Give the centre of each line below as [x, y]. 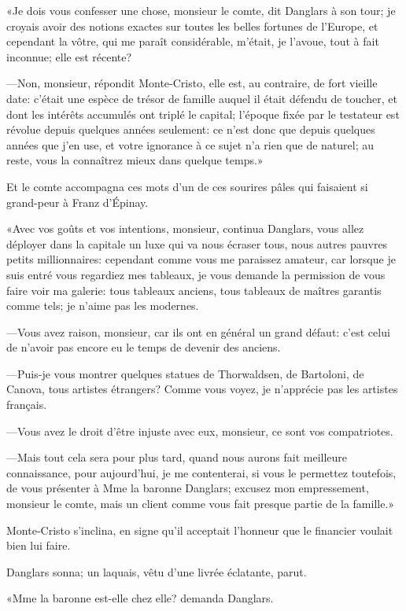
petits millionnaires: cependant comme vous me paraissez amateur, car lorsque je [201, 259]
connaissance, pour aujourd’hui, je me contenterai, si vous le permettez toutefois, [201, 472]
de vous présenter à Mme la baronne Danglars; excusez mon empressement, [188, 488]
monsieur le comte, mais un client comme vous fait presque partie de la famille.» [201, 504]
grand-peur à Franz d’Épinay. [78, 202]
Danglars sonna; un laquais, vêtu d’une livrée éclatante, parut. [157, 571]
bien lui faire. [39, 545]
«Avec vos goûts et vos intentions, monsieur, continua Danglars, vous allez [185, 228]
